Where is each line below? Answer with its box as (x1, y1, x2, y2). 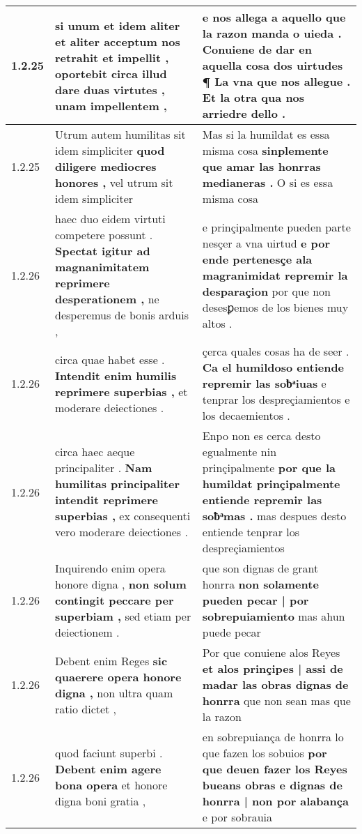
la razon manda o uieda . (202, 25, 342, 41)
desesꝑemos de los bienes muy (202, 298, 349, 315)
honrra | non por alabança (202, 793, 349, 809)
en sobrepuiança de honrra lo (202, 729, 344, 745)
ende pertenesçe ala (202, 250, 313, 267)
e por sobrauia (202, 809, 273, 825)
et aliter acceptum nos (55, 33, 180, 50)
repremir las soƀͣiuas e (202, 375, 326, 391)
